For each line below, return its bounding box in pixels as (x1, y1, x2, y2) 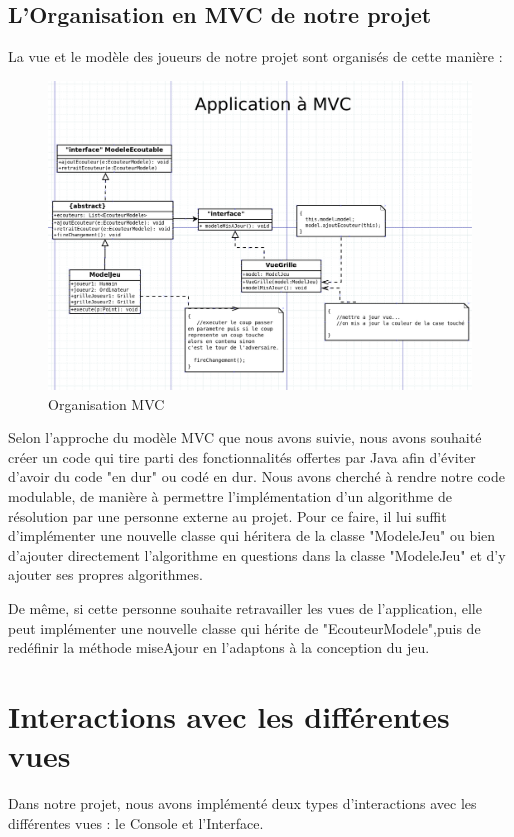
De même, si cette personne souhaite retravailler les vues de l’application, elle (8, 598, 482, 619)
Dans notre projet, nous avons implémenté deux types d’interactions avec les (8, 793, 477, 814)
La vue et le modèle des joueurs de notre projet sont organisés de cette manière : (8, 46, 503, 67)
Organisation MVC (48, 393, 165, 414)
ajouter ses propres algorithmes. (8, 564, 203, 585)
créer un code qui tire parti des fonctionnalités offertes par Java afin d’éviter (8, 446, 476, 467)
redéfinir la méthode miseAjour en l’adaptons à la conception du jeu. (8, 637, 430, 658)
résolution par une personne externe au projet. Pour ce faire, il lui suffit (8, 505, 447, 526)
